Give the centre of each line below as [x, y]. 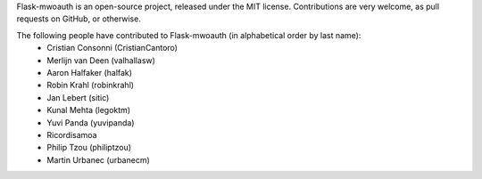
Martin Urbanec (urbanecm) [99, 159]
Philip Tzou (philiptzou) [89, 148]
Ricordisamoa [72, 134]
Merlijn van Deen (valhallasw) [101, 60]
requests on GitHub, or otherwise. [79, 19]
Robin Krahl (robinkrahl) [90, 85]
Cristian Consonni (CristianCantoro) [112, 48]
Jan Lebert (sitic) [78, 97]
